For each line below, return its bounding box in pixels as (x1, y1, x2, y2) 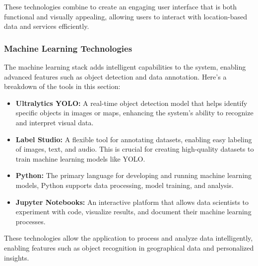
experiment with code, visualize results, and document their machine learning (15, 206, 252, 217)
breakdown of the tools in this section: (4, 81, 121, 91)
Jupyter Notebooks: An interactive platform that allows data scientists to (15, 196, 249, 207)
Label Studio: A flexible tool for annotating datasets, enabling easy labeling (15, 134, 252, 144)
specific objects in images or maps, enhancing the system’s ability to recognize (15, 107, 254, 118)
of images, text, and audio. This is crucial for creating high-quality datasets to (15, 144, 254, 154)
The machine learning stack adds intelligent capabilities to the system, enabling (4, 62, 246, 72)
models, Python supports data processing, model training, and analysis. (15, 179, 234, 190)
